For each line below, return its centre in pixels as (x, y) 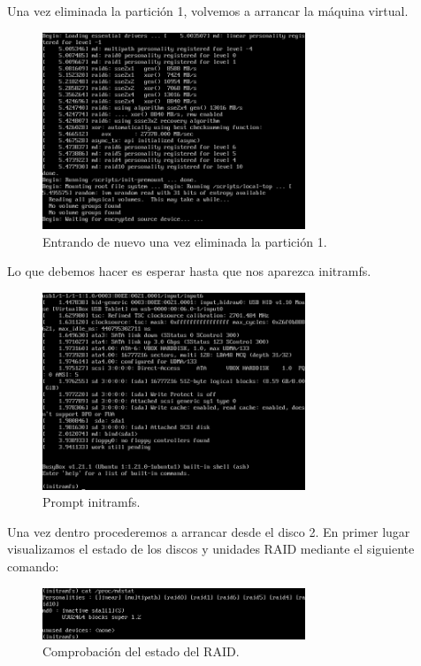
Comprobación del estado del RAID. (141, 651)
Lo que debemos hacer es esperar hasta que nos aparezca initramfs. (189, 271)
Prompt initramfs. (92, 502)
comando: (33, 566)
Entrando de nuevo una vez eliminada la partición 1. (185, 241)
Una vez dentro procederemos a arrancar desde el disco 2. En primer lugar (209, 531)
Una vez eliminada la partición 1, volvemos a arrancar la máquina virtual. (208, 11)
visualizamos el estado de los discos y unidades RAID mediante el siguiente (211, 549)
